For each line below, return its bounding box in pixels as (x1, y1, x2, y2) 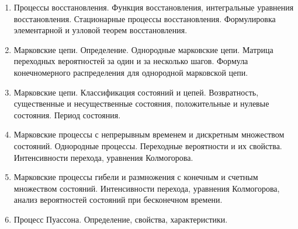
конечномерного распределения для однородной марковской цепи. (13, 66, 248, 78)
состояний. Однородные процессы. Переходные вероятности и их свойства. (13, 139, 282, 152)
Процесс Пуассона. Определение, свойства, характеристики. (13, 213, 228, 225)
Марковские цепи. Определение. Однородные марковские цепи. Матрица (13, 43, 273, 55)
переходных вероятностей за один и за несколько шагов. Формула (13, 55, 248, 67)
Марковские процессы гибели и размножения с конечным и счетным (13, 171, 258, 183)
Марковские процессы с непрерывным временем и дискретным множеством (13, 128, 285, 140)
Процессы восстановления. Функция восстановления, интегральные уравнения (13, 1, 294, 13)
